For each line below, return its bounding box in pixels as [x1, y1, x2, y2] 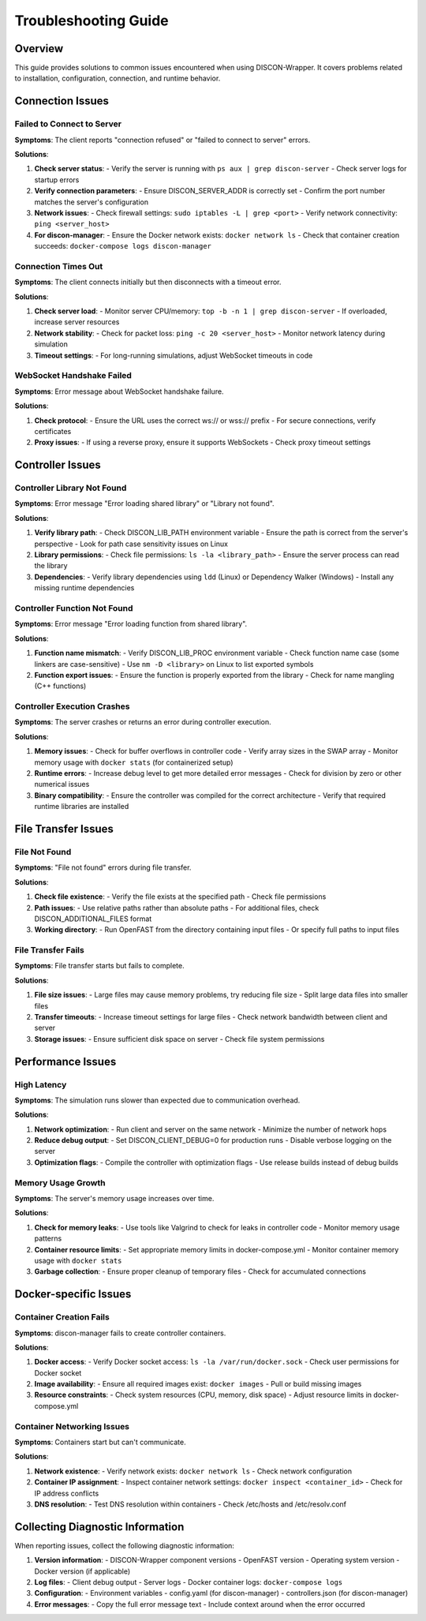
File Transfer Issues [14, 822, 114, 836]
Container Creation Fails [14, 1312, 110, 1323]
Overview [14, 42, 64, 55]
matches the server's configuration [34, 197, 149, 207]
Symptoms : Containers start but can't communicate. [14, 1437, 186, 1447]
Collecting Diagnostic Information [14, 1520, 185, 1533]
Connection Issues [14, 95, 110, 108]
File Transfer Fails [14, 945, 84, 956]
